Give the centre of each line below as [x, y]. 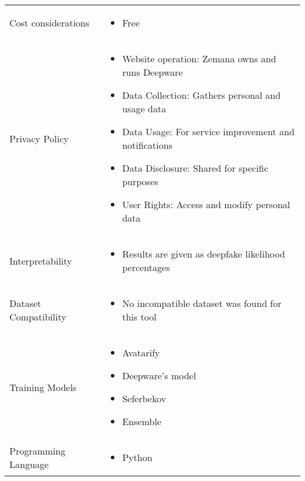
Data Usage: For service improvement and [209, 131]
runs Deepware [152, 72]
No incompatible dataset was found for [202, 303]
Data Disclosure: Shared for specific [195, 168]
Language [29, 464]
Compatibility [38, 317]
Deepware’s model [159, 375]
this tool [139, 317]
